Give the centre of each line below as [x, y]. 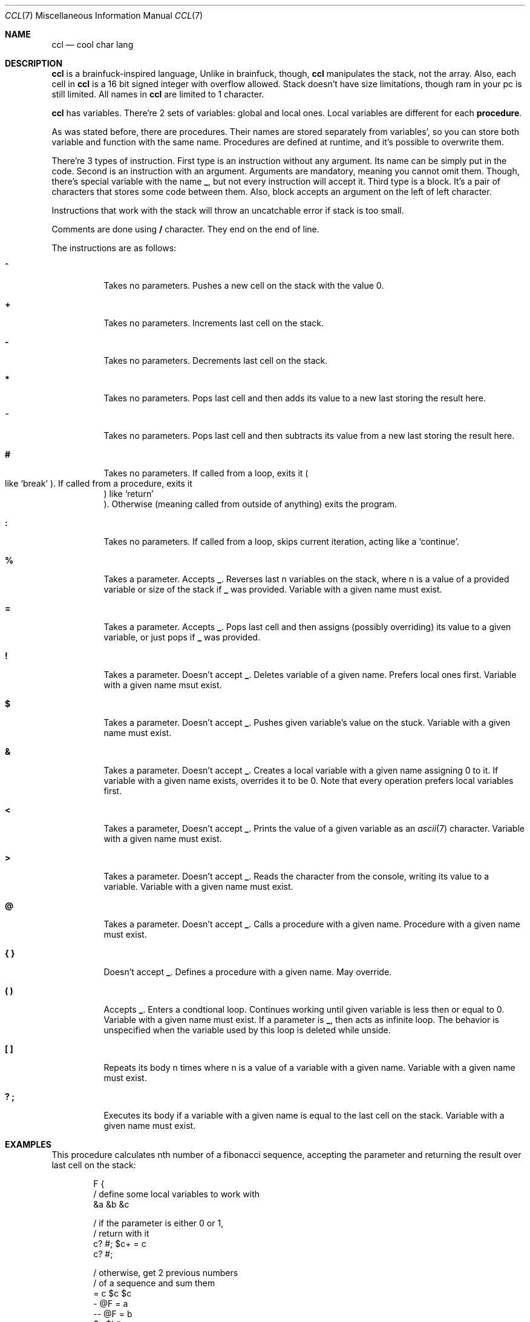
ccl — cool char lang [93, 44]
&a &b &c [111, 1204]
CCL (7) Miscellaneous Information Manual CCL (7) [104, 15]
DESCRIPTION [34, 63]
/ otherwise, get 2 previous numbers [166, 1273]
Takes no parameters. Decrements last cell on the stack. [216, 360]
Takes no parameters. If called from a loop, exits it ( [206, 473]
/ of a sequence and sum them [154, 1283]
